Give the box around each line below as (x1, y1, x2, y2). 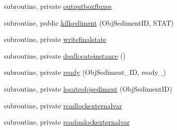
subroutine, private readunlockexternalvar (4, 117, 130, 127)
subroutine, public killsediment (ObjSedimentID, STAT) (4, 17, 174, 28)
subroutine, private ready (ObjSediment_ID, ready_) (4, 67, 166, 77)
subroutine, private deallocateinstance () (4, 50, 126, 61)
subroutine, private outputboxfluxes (4, 1, 112, 11)
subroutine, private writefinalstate (4, 34, 106, 44)
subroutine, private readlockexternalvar (4, 100, 122, 110)
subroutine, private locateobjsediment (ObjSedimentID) (4, 83, 173, 94)
